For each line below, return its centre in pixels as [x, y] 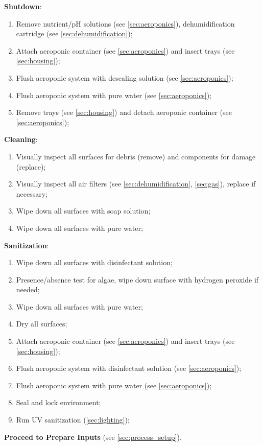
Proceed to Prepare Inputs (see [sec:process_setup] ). [93, 437]
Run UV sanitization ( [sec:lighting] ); [73, 420]
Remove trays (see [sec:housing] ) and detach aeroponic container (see [124, 112]
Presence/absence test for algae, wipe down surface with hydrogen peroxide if [137, 279]
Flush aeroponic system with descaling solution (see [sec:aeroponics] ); [125, 77]
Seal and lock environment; [58, 402]
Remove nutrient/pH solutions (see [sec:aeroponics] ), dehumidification [125, 23]
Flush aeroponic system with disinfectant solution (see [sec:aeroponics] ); [129, 368]
